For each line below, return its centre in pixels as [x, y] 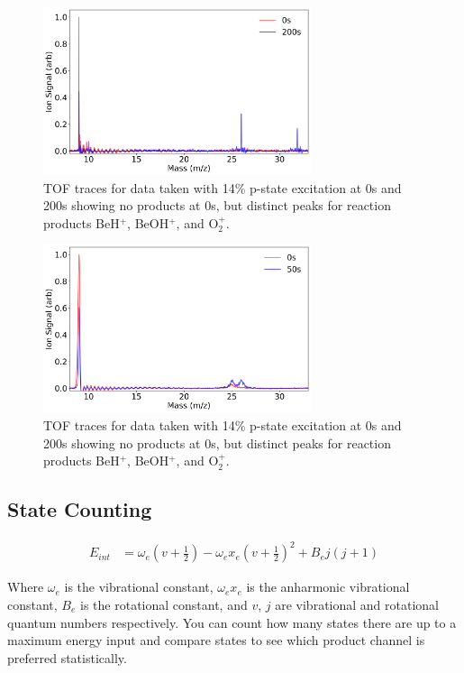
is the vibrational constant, [139, 587]
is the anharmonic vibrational [328, 587]
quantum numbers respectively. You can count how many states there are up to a [232, 622]
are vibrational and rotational [357, 605]
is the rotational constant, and [164, 605]
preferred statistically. [67, 657]
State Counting [80, 509]
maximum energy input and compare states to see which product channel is [216, 640]
